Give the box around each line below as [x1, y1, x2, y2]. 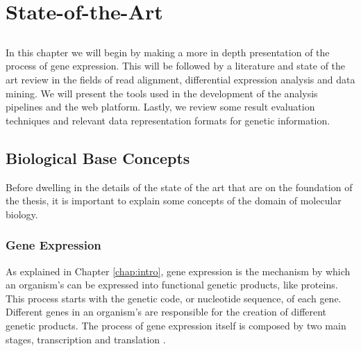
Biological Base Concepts [6, 147, 190, 168]
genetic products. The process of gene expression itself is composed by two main [6, 318, 346, 332]
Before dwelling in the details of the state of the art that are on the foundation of [6, 179, 353, 194]
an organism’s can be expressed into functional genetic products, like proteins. [6, 277, 338, 292]
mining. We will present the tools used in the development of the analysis [6, 85, 318, 100]
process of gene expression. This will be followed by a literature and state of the [6, 58, 346, 73]
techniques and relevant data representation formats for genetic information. [6, 113, 330, 127]
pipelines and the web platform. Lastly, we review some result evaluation [6, 99, 315, 114]
